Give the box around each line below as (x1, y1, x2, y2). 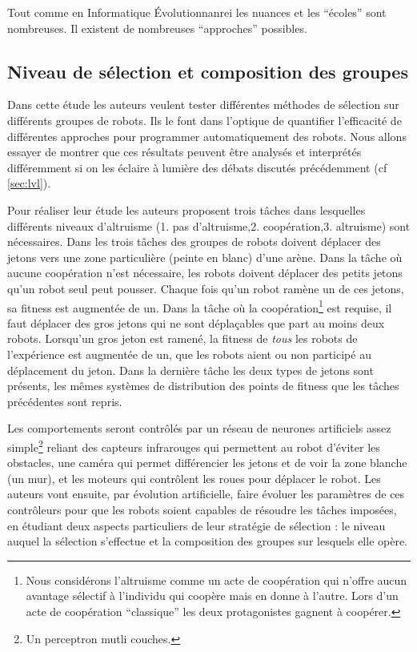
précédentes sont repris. (7, 392, 122, 409)
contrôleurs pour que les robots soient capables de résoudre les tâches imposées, (7, 501, 397, 517)
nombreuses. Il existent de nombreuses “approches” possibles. (7, 19, 307, 36)
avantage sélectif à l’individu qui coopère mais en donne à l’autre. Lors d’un (26, 587, 399, 604)
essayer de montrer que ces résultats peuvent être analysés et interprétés (7, 143, 362, 160)
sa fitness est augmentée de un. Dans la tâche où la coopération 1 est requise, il (7, 296, 392, 316)
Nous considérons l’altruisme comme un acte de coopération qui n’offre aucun (26, 571, 407, 588)
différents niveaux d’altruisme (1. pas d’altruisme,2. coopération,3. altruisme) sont (7, 217, 411, 234)
